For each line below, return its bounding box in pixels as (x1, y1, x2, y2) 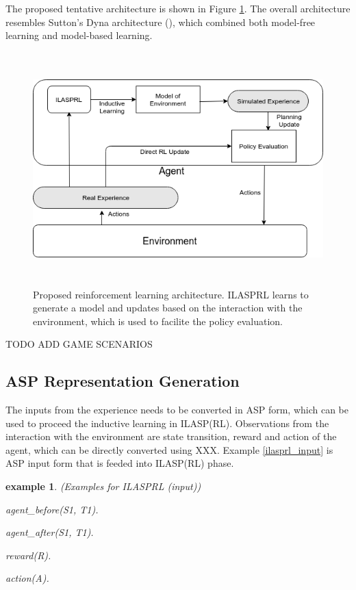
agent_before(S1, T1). (5, 502, 99, 516)
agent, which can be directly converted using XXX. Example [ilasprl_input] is (5, 442, 333, 457)
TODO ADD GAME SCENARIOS (5, 337, 153, 351)
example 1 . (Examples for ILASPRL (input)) (5, 479, 201, 493)
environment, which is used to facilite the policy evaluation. (33, 313, 283, 328)
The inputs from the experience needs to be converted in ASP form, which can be (5, 402, 348, 417)
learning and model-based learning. (5, 28, 153, 42)
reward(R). (5, 548, 51, 562)
